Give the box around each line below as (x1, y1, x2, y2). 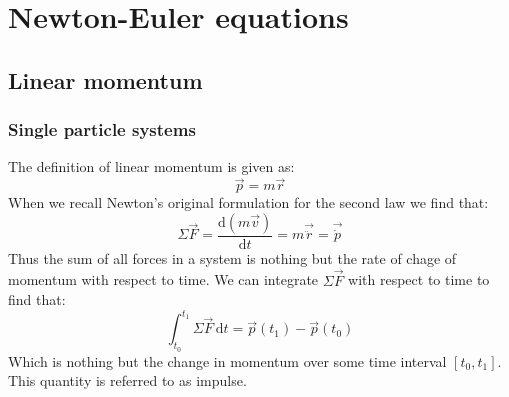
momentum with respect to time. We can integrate (8, 269, 319, 290)
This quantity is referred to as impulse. (8, 370, 247, 391)
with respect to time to (348, 269, 490, 290)
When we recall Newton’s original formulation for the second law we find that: (8, 192, 489, 213)
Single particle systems (8, 117, 196, 142)
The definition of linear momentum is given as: (8, 156, 295, 177)
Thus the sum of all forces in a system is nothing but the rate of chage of (8, 247, 457, 268)
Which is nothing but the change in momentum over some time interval (8, 350, 447, 371)
